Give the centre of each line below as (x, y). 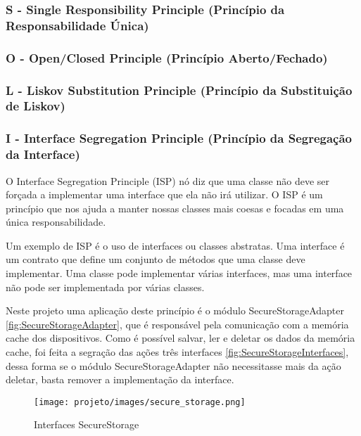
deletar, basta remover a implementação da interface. (120, 379)
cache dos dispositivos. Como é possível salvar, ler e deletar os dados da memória (180, 338)
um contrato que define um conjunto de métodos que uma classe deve (156, 259)
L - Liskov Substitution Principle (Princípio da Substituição (179, 90)
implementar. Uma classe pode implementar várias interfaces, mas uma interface (179, 273)
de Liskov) (36, 106)
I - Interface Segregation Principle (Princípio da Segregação (179, 138)
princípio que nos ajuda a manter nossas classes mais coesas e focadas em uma (175, 208)
